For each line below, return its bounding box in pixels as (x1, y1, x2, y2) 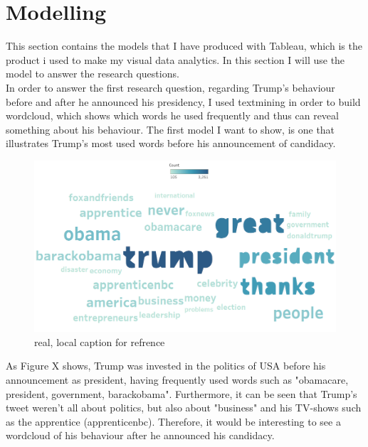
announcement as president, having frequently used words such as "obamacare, (6, 372, 349, 387)
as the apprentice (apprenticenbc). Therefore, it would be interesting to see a (6, 414, 341, 429)
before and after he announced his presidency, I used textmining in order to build (6, 94, 361, 109)
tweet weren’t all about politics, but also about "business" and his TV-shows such (6, 400, 362, 415)
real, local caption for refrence (34, 334, 165, 349)
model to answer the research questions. (6, 66, 179, 81)
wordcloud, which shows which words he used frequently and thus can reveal (6, 108, 339, 123)
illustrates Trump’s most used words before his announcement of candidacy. (6, 136, 336, 151)
